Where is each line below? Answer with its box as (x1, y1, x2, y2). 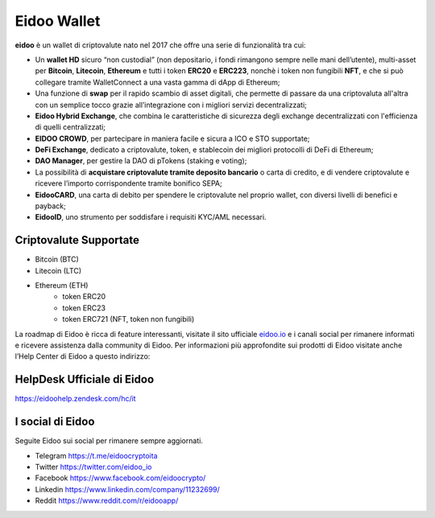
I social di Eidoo (14, 415, 95, 429)
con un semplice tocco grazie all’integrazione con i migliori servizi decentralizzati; (35, 100, 308, 109)
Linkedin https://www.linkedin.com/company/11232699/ (35, 484, 221, 494)
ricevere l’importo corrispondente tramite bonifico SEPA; (35, 179, 222, 188)
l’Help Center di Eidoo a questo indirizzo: (14, 351, 151, 361)
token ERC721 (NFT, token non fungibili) (62, 314, 195, 324)
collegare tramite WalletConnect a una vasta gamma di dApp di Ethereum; (35, 77, 281, 87)
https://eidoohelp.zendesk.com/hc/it (14, 394, 136, 404)
